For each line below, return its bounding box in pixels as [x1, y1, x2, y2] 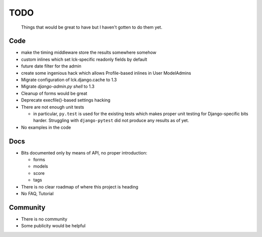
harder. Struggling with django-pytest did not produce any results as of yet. [33, 118, 189, 123]
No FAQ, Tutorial [21, 191, 54, 196]
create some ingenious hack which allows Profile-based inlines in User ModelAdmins [21, 70, 191, 76]
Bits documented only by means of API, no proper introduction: [21, 150, 147, 155]
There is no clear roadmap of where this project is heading [21, 184, 138, 189]
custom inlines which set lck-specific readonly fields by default [21, 56, 147, 62]
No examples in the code [21, 124, 71, 130]
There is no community [21, 216, 67, 222]
